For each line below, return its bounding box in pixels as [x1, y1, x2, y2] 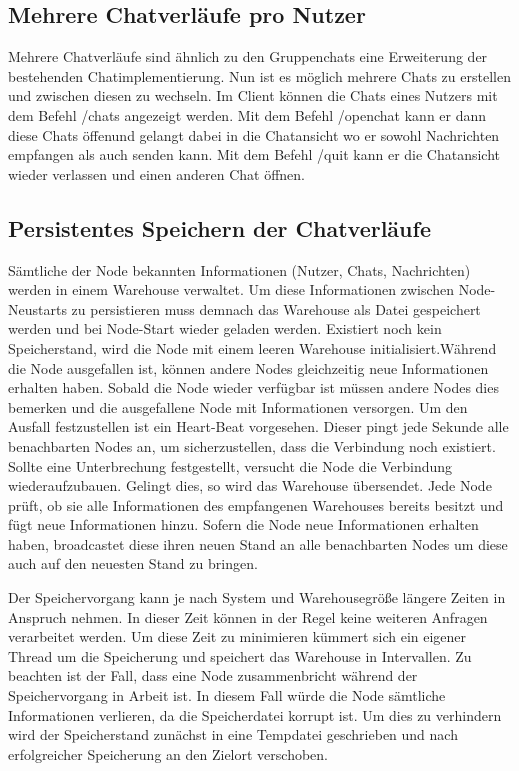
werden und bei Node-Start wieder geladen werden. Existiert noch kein [8, 318, 442, 339]
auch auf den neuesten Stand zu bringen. [8, 553, 258, 574]
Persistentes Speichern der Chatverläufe [8, 212, 431, 243]
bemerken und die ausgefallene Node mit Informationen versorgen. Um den [8, 396, 468, 417]
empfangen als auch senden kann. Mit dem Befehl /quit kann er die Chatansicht [8, 144, 501, 165]
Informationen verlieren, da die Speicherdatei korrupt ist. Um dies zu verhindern [8, 704, 502, 725]
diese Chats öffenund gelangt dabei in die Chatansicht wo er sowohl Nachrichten [8, 124, 500, 145]
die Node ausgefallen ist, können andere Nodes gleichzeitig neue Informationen [8, 357, 489, 378]
